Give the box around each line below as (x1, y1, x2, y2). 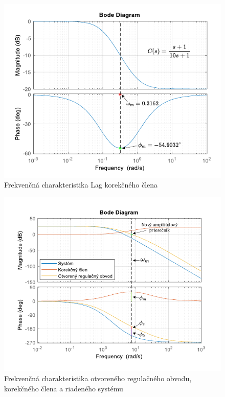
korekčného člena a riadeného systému (4, 383, 123, 393)
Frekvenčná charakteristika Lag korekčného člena (4, 179, 158, 190)
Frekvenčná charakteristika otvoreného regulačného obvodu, (4, 372, 192, 383)
